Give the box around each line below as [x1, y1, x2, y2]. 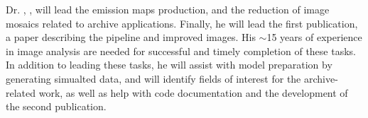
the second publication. [6, 99, 107, 114]
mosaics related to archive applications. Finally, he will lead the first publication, [6, 16, 358, 30]
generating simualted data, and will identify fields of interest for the [6, 71, 301, 85]
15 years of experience [266, 30, 362, 45]
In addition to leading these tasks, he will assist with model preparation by [6, 57, 332, 72]
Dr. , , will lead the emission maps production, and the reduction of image [6, 2, 330, 16]
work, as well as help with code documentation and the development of [38, 85, 348, 100]
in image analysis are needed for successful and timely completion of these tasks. [6, 43, 356, 58]
